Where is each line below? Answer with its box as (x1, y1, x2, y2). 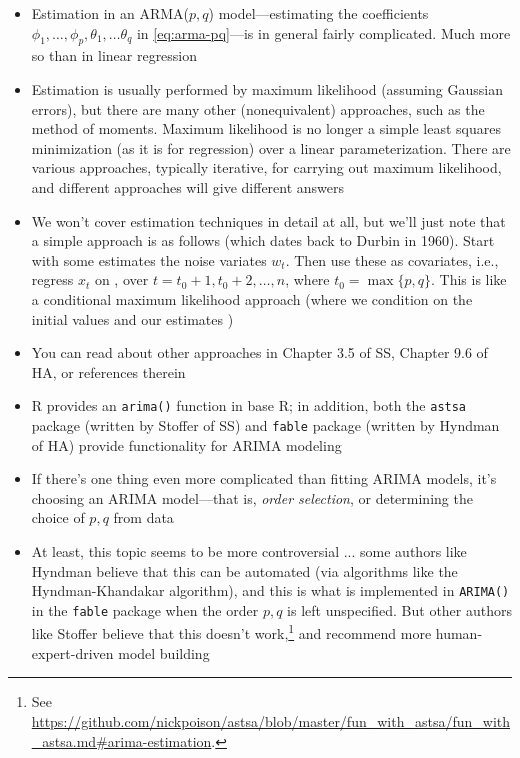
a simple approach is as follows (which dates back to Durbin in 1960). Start (31, 230, 495, 251)
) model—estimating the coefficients (208, 3, 429, 23)
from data (113, 507, 174, 528)
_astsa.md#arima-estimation (31, 730, 212, 751)
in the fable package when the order (31, 599, 259, 620)
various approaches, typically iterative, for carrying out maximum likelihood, (31, 157, 502, 178)
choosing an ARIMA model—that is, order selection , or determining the (31, 487, 473, 508)
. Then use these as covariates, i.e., (285, 249, 499, 270)
